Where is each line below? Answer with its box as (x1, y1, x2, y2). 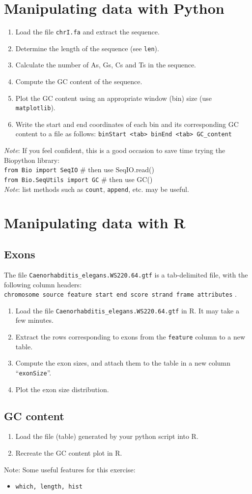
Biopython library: (4, 154, 60, 165)
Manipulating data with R (4, 213, 186, 233)
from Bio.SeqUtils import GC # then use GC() (4, 174, 153, 184)
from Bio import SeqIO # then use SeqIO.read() (4, 164, 155, 175)
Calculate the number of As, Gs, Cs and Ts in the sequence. (15, 60, 196, 70)
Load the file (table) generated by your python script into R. (15, 431, 198, 441)
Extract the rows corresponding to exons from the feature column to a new (15, 332, 246, 342)
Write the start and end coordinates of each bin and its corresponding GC (15, 119, 239, 129)
